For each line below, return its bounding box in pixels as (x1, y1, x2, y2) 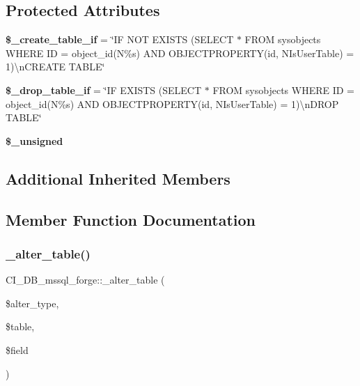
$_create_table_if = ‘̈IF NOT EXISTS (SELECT (6, 32, 234, 47)
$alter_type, (6, 295, 59, 310)
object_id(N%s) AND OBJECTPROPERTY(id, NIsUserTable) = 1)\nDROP (6, 96, 339, 111)
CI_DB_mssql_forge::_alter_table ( (6, 272, 165, 287)
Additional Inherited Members (6, 167, 230, 189)
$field (6, 342, 29, 357)
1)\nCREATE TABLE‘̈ (6, 59, 105, 74)
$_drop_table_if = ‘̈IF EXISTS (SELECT (6, 82, 202, 97)
